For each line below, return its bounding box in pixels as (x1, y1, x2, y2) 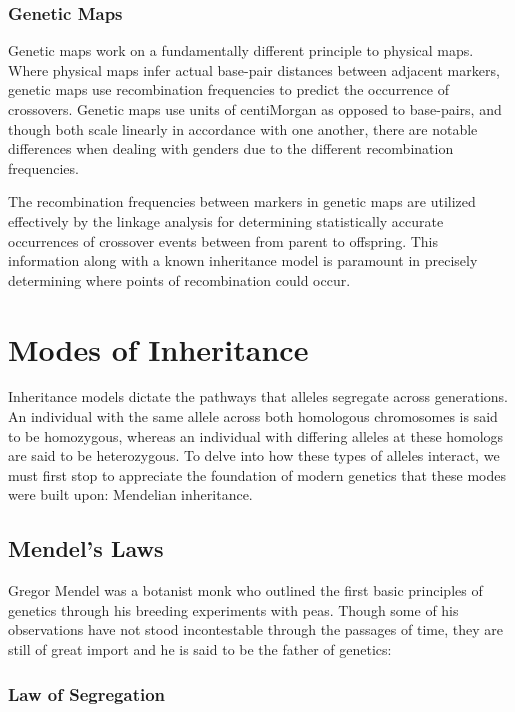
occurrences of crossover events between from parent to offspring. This (8, 230, 439, 251)
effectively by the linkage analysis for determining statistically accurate (8, 210, 444, 231)
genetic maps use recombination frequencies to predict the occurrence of (8, 79, 449, 100)
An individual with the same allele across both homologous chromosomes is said (8, 406, 498, 427)
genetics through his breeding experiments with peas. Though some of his (8, 599, 459, 620)
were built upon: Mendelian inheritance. (8, 484, 253, 505)
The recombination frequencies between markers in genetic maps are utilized (8, 191, 476, 212)
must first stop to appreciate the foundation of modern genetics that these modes (8, 464, 506, 485)
